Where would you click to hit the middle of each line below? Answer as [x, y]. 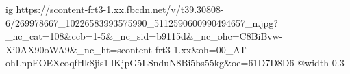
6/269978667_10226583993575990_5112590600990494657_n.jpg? [142, 22]
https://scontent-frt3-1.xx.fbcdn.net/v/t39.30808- [120, 9]
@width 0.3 [321, 63]
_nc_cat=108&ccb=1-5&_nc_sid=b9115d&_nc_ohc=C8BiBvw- [144, 36]
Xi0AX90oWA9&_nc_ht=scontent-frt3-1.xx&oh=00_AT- [128, 49]
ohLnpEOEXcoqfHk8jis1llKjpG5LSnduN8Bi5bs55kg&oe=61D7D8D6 [150, 63]
